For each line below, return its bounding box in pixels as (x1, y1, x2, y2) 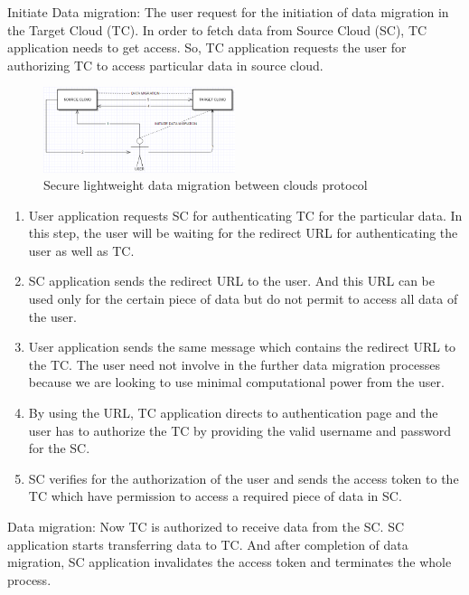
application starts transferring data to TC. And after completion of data (7, 534, 408, 553)
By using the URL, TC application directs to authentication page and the (28, 403, 438, 422)
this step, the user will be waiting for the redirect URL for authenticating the (28, 223, 458, 242)
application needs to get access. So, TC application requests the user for (7, 38, 407, 57)
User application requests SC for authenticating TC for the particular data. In (28, 205, 463, 224)
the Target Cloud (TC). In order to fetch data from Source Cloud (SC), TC (7, 20, 427, 39)
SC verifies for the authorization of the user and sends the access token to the (28, 468, 459, 487)
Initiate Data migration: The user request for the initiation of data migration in (7, 3, 449, 21)
